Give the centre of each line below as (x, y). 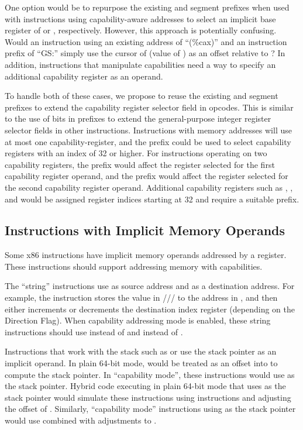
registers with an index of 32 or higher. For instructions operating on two (136, 153)
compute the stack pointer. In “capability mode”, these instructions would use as (150, 374)
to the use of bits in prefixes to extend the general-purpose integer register (138, 118)
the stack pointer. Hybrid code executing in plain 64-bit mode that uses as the (145, 386)
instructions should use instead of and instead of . (94, 331)
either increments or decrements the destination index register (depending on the (150, 309)
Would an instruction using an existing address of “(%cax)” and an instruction (146, 41)
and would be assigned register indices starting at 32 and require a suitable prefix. (152, 199)
